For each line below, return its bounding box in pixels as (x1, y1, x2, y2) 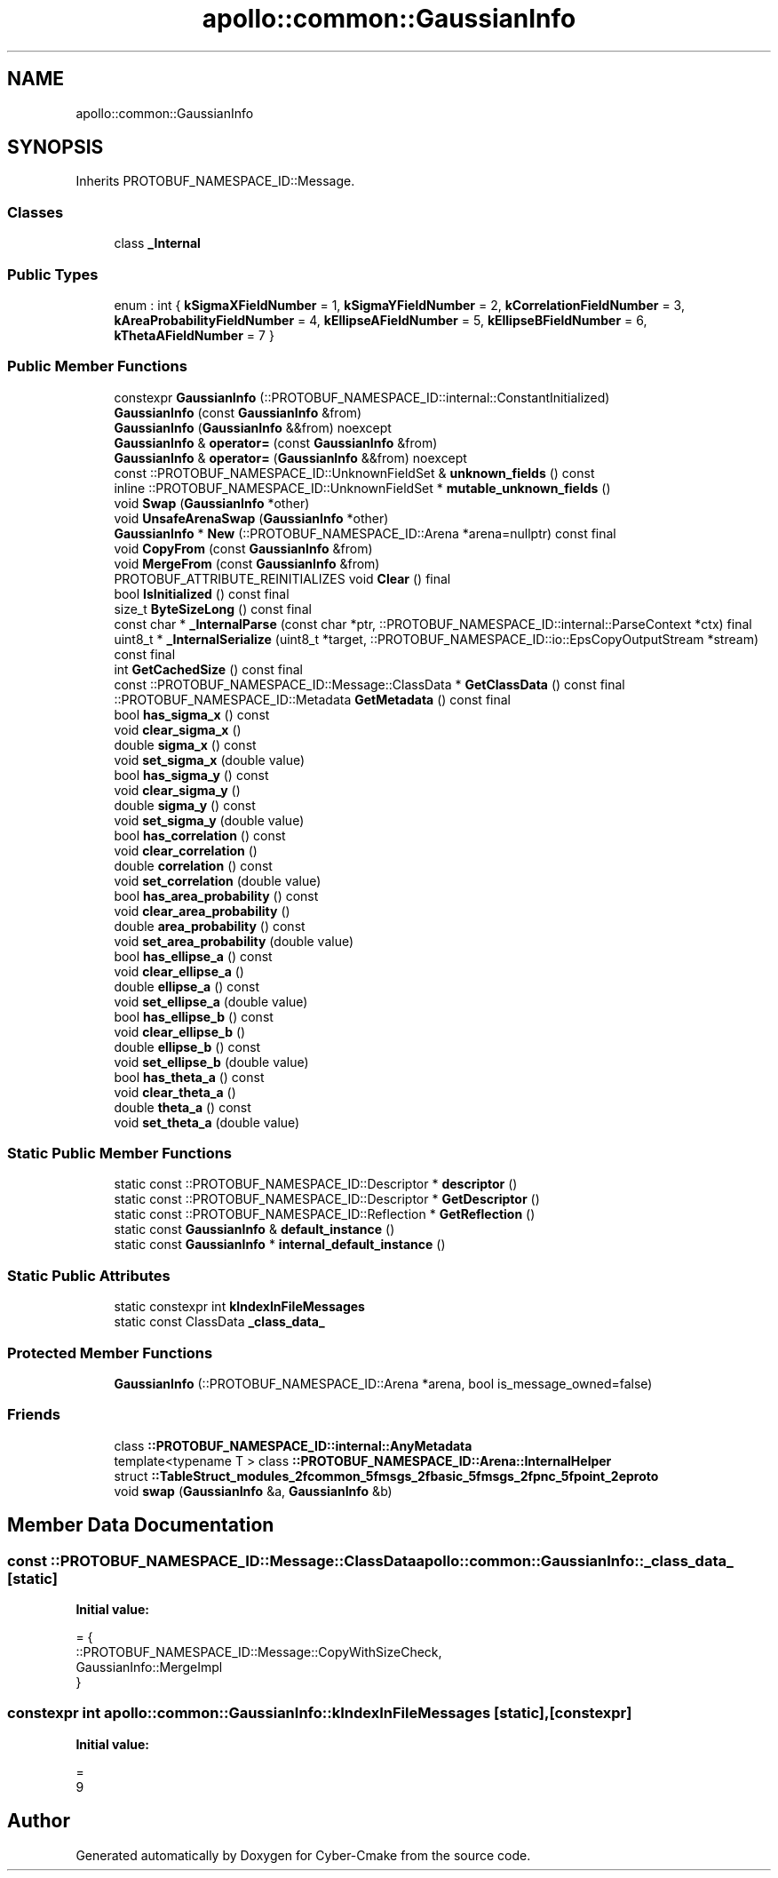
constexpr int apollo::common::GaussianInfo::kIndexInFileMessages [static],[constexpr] (7, 1704, 632, 1723)
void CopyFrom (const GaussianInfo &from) (114, 540, 373, 556)
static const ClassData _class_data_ (114, 1314, 325, 1330)
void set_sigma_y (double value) (114, 812, 305, 828)
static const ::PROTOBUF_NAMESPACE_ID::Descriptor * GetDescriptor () (114, 1191, 540, 1207)
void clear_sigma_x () (114, 721, 242, 737)
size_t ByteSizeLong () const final (114, 601, 312, 617)
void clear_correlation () (114, 842, 258, 858)
